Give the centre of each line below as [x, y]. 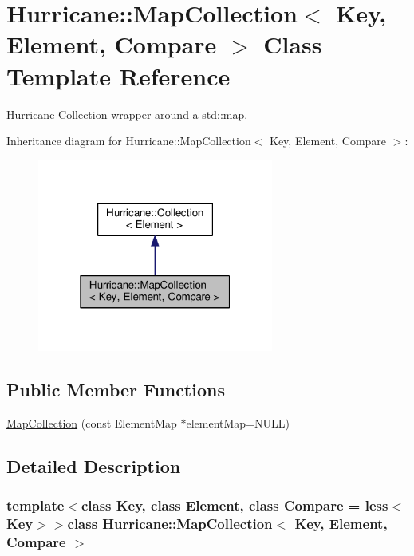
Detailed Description [94, 466]
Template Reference [118, 75]
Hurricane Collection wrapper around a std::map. [127, 114]
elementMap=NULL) [238, 423]
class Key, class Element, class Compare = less [235, 505]
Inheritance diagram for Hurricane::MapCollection [129, 141]
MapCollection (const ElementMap [92, 423]
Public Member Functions [116, 390]
